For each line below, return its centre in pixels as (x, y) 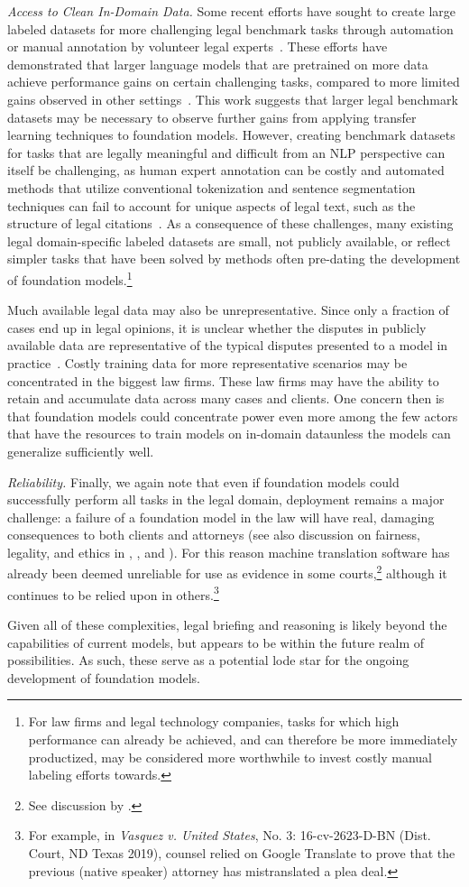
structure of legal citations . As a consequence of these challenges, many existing (230, 223)
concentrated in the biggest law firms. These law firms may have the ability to (223, 380)
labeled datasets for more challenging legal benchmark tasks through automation (230, 28)
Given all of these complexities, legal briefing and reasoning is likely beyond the (227, 624)
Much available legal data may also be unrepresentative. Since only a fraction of (228, 310)
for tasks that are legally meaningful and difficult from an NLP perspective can (226, 152)
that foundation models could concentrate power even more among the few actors (233, 416)
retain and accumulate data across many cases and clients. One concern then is (226, 398)
